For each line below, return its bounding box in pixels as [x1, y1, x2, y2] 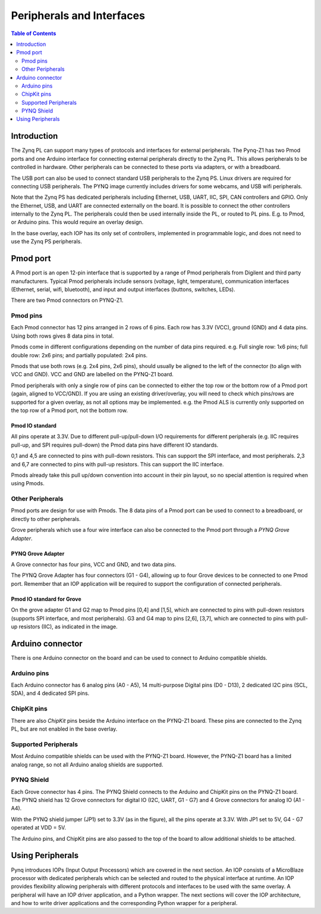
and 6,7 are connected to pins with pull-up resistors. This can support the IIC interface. [11, 460, 224, 467]
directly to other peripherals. [11, 515, 81, 522]
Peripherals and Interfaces [11, 9, 146, 22]
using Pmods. [11, 480, 45, 487]
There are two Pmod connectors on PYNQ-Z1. [11, 297, 124, 304]
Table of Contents [11, 30, 56, 37]
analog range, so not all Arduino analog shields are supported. [11, 761, 163, 768]
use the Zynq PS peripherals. [11, 238, 83, 245]
